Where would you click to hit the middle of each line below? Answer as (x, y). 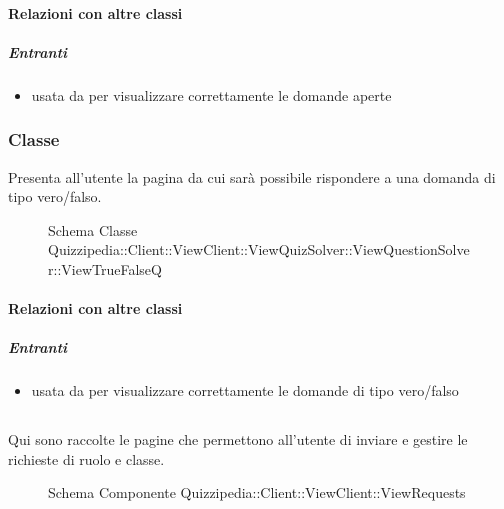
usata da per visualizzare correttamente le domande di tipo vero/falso (245, 390)
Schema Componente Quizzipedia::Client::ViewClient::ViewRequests (257, 492)
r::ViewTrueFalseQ (105, 268)
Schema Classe (93, 229)
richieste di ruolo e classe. (86, 458)
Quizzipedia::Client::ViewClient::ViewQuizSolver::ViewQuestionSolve (259, 249)
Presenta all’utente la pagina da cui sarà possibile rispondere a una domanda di (252, 176)
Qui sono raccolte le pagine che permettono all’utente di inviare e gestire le (238, 439)
